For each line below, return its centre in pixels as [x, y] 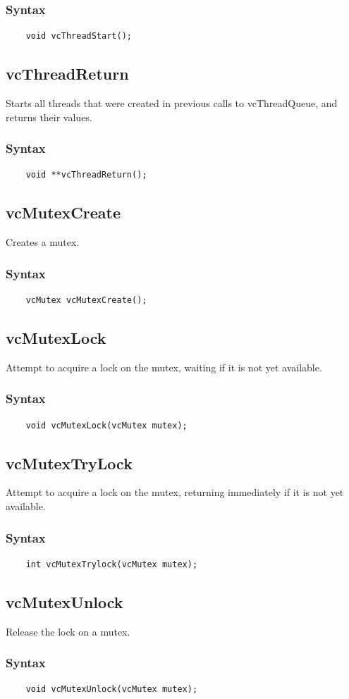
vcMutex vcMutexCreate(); [86, 301]
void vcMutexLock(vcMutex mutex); [106, 425]
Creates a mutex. [43, 242]
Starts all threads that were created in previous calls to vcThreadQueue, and [172, 103]
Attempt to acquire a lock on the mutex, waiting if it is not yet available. [164, 367]
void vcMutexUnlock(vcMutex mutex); [112, 689]
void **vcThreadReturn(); [86, 175]
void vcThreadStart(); [79, 36]
